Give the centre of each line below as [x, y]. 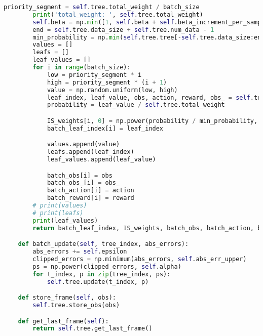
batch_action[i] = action [90, 191]
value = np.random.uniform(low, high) [112, 90]
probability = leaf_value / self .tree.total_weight [136, 105]
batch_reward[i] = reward [90, 198]
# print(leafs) [58, 213]
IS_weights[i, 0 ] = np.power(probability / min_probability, [152, 121]
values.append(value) [83, 144]
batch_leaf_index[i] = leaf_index [105, 128]
